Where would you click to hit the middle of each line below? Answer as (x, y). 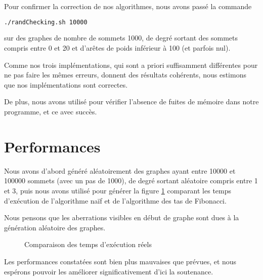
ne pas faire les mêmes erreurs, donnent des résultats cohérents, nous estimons (125, 75)
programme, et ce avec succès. (51, 112)
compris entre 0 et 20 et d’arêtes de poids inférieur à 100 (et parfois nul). (117, 48)
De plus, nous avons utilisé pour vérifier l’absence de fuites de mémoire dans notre (131, 102)
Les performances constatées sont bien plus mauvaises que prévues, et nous (120, 261)
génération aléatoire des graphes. (55, 227)
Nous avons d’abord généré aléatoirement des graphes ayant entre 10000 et (120, 170)
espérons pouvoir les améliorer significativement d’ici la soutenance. (109, 271)
